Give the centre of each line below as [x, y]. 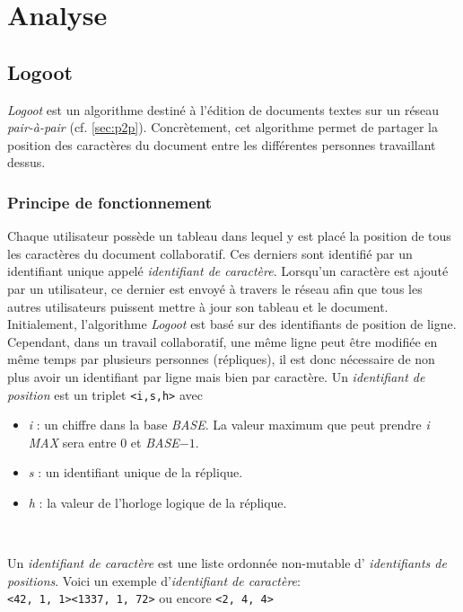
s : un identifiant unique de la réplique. [135, 472]
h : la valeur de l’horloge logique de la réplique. [157, 502]
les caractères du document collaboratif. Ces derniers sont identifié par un [210, 253]
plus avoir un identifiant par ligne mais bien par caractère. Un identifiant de [216, 376]
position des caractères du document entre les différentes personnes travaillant [222, 144]
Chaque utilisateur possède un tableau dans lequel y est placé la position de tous [229, 236]
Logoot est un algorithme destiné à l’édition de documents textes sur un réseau [223, 109]
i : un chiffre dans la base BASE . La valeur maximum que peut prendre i [229, 425]
